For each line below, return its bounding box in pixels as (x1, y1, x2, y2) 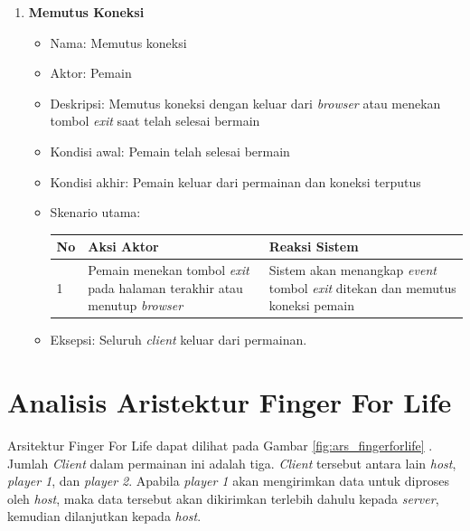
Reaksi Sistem (268, 237, 359, 256)
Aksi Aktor (88, 237, 159, 256)
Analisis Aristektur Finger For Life (7, 384, 452, 421)
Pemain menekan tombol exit (88, 261, 249, 280)
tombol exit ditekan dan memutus (268, 278, 456, 297)
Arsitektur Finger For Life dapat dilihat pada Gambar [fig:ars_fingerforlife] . (7, 436, 433, 455)
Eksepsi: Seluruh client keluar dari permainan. (50, 330, 307, 349)
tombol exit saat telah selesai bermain (50, 111, 260, 130)
